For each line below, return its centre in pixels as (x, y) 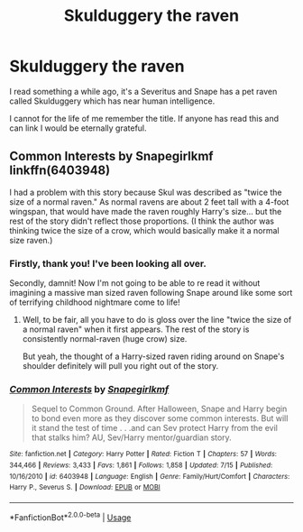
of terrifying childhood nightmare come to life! (95, 302)
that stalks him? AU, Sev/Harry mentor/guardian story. (131, 437)
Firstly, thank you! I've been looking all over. (108, 263)
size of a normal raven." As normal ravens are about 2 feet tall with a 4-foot (149, 202)
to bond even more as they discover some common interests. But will (160, 418)
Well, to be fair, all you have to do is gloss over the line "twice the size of (157, 320)
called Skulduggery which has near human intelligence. (112, 101)
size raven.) (31, 240)
